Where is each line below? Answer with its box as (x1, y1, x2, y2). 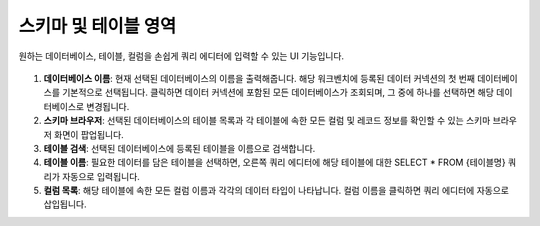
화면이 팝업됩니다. (53, 128, 124, 140)
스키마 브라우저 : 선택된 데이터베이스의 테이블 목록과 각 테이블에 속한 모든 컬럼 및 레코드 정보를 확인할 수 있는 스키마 (43, 115, 491, 127)
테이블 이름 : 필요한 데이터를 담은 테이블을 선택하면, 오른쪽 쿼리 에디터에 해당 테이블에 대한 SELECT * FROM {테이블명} (43, 156, 506, 169)
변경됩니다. (86, 100, 130, 112)
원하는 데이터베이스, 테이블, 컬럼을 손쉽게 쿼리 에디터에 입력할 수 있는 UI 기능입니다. (18, 50, 345, 62)
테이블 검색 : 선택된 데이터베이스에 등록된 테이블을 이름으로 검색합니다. (43, 142, 316, 154)
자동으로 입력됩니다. (61, 170, 140, 182)
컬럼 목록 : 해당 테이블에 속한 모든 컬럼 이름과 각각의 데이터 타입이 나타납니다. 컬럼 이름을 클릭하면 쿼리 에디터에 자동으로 (43, 185, 510, 197)
